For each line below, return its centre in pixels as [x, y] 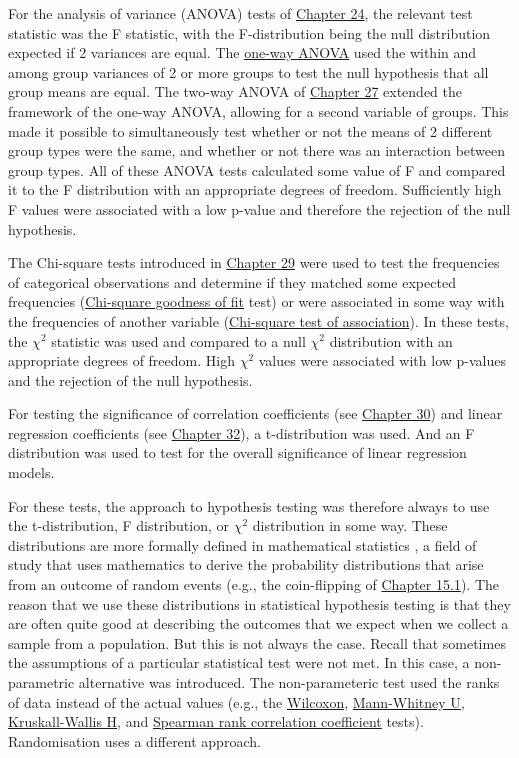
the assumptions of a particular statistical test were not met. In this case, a [239, 662]
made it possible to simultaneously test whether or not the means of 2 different [250, 130]
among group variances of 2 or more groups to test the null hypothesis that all [248, 71]
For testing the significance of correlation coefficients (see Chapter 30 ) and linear [255, 413]
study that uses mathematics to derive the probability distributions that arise [246, 564]
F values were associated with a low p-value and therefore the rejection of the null [259, 208]
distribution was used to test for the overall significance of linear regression [237, 452]
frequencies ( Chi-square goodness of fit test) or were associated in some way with [256, 301]
